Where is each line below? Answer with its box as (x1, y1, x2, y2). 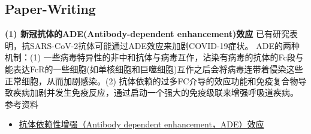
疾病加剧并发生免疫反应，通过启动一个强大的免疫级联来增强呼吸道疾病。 (13, 86, 298, 99)
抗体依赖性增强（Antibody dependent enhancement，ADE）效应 (19, 118, 264, 130)
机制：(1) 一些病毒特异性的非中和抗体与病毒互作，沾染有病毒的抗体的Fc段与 (5, 51, 304, 63)
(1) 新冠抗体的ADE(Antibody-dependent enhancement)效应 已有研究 (5, 28, 289, 40)
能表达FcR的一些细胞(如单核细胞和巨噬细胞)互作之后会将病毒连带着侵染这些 (5, 62, 303, 75)
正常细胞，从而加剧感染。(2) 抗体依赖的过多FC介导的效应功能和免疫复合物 (5, 74, 298, 87)
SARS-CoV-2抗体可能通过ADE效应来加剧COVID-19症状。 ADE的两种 (29, 39, 300, 51)
